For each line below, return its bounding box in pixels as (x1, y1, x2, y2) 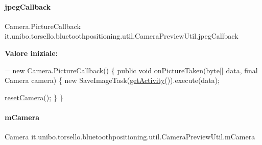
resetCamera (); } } (5, 92, 63, 102)
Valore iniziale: (5, 47, 58, 58)
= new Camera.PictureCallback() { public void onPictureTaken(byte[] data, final (5, 65, 258, 75)
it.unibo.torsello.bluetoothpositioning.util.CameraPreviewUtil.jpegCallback (5, 31, 239, 41)
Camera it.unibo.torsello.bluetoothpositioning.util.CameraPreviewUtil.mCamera (5, 131, 255, 142)
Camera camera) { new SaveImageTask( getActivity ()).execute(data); (5, 75, 220, 85)
